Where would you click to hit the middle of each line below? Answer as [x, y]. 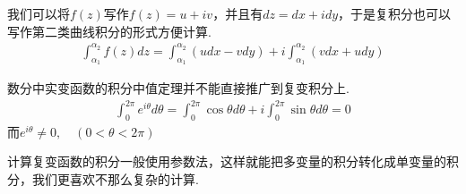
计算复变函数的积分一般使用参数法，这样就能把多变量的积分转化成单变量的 [227, 161]
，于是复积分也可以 [395, 13]
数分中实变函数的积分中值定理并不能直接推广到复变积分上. [178, 87]
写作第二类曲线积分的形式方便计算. [109, 31]
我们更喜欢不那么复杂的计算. [115, 179]
